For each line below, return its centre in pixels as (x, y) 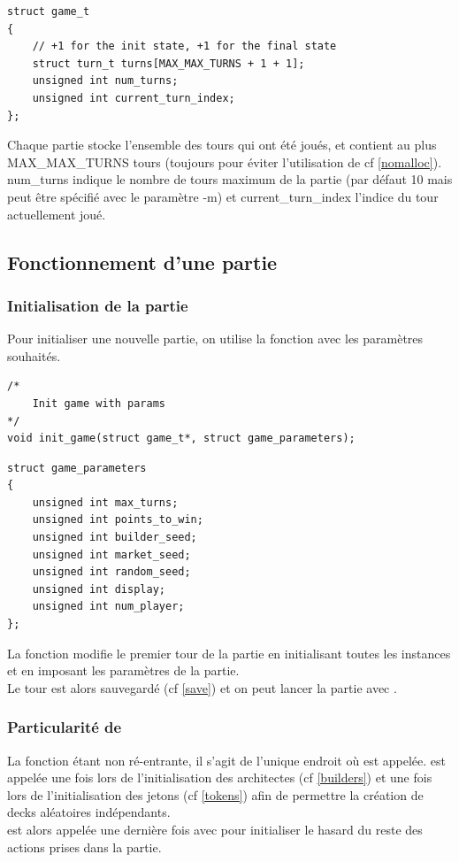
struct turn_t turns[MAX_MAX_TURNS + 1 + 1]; (168, 63)
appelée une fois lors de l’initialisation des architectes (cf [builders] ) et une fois (220, 777)
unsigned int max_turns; (105, 502)
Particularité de (65, 727)
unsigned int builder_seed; (115, 538)
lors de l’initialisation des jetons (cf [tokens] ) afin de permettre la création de (215, 794)
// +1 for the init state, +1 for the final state (184, 46)
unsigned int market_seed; (111, 554)
